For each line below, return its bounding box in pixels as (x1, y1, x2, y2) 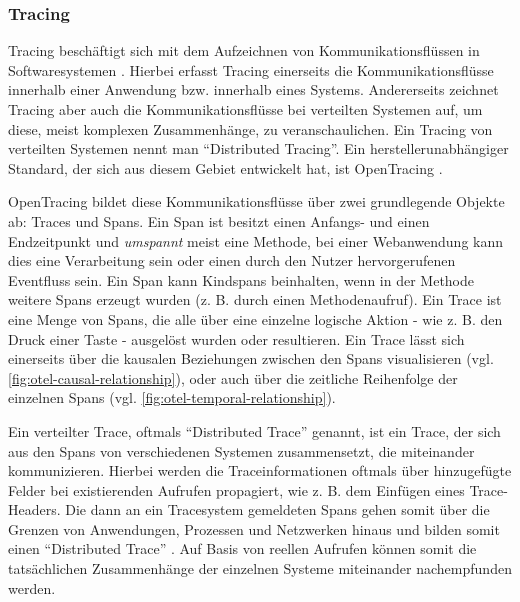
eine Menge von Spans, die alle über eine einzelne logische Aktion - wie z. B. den (8, 308, 503, 329)
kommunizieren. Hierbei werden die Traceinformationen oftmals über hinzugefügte (8, 460, 512, 481)
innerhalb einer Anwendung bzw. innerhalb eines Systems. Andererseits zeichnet (8, 79, 499, 100)
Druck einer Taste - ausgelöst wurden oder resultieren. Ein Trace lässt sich (8, 328, 465, 349)
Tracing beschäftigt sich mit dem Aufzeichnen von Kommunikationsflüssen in (8, 40, 480, 61)
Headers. (8, 499, 61, 520)
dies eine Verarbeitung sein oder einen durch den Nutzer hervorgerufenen (8, 250, 456, 271)
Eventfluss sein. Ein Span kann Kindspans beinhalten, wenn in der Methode (8, 269, 475, 290)
